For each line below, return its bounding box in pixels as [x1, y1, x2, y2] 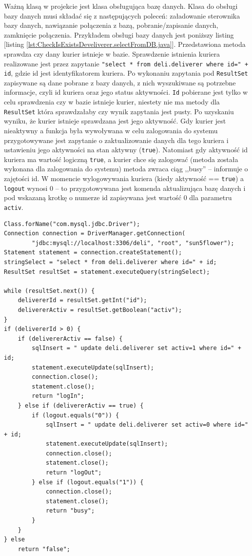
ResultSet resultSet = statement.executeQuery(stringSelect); [4, 268, 210, 275]
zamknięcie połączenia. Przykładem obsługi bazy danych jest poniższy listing [4, 29, 234, 40]
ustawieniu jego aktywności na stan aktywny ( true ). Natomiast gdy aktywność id [4, 144, 248, 155]
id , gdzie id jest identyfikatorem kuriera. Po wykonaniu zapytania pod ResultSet [4, 68, 248, 78]
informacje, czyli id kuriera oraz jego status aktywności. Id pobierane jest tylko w [4, 87, 248, 97]
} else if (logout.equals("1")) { [32, 478, 144, 486]
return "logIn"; [32, 392, 84, 400]
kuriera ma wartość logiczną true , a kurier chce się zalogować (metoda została [4, 154, 238, 164]
